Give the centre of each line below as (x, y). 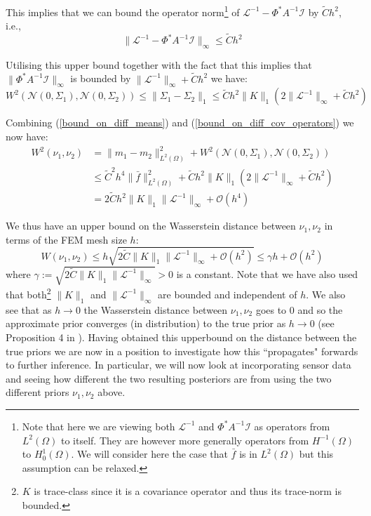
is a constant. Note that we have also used (267, 273)
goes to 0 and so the (299, 309)
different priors (38, 392)
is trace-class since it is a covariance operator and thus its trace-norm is (188, 491)
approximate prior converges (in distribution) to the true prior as (146, 323)
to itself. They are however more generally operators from (185, 440)
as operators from (292, 426)
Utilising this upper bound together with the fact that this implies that (159, 64)
